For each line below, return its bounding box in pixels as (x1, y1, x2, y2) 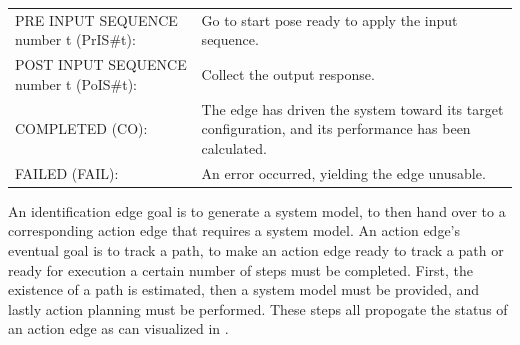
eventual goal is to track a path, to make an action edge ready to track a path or (8, 239, 504, 260)
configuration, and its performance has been (201, 118, 471, 139)
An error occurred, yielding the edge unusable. (201, 162, 486, 183)
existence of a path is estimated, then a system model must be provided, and (8, 279, 480, 300)
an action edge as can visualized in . (8, 318, 229, 339)
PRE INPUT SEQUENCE (15, 9, 178, 30)
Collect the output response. (201, 63, 375, 84)
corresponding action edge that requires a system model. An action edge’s (8, 220, 461, 241)
